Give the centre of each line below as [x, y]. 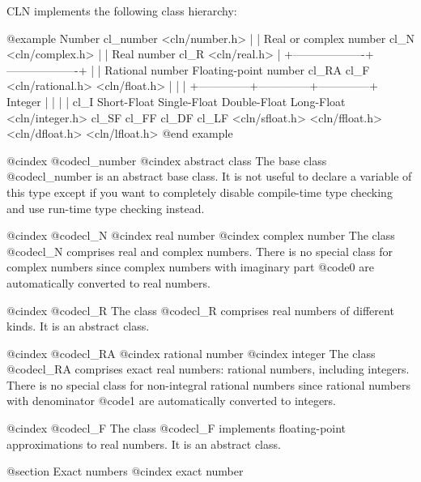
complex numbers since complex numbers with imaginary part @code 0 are [190, 267]
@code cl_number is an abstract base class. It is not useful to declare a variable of [209, 176]
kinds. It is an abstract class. [78, 326]
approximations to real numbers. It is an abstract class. [144, 444]
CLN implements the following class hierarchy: [122, 11]
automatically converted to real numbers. [108, 282]
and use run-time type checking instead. [106, 208]
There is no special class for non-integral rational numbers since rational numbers [208, 384]
